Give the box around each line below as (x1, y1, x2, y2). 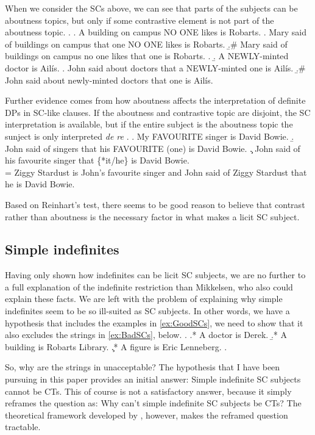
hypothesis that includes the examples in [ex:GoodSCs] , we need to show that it (5, 316, 303, 329)
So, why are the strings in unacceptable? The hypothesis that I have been (5, 361, 280, 373)
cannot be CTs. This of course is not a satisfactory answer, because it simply (5, 384, 292, 397)
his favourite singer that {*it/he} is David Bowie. (5, 154, 189, 167)
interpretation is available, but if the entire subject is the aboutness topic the (5, 118, 293, 131)
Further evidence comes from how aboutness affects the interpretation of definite (5, 94, 306, 107)
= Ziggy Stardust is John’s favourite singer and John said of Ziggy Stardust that (5, 165, 307, 178)
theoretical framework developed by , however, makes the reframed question (5, 408, 288, 421)
